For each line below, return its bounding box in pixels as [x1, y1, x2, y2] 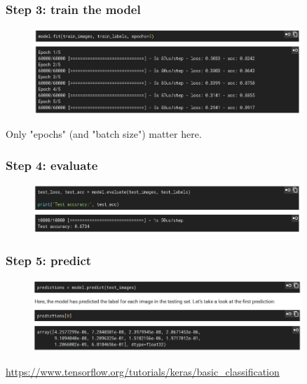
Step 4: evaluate [6, 156, 98, 173]
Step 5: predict [6, 251, 92, 269]
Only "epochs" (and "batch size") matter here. [6, 127, 202, 141]
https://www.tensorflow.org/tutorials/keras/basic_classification [6, 364, 280, 379]
